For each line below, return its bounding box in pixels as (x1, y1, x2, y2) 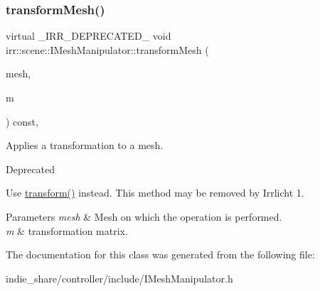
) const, (6, 114, 38, 128)
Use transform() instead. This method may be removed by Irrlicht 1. (6, 185, 304, 200)
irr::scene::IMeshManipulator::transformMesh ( (6, 42, 209, 57)
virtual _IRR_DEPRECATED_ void (6, 28, 171, 43)
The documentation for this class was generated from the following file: (6, 247, 315, 262)
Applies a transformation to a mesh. (6, 138, 164, 153)
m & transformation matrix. (6, 223, 128, 238)
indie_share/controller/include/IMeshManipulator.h (6, 270, 233, 285)
